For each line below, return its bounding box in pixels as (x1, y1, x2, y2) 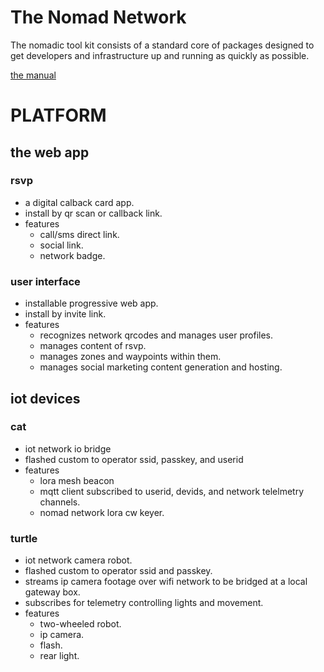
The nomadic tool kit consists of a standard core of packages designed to (10, 39, 315, 51)
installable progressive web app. (24, 297, 159, 310)
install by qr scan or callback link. (24, 207, 163, 219)
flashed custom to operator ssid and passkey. (24, 565, 213, 577)
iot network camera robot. (24, 554, 133, 566)
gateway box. (24, 586, 81, 598)
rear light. (39, 650, 80, 662)
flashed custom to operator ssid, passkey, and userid (24, 453, 244, 465)
